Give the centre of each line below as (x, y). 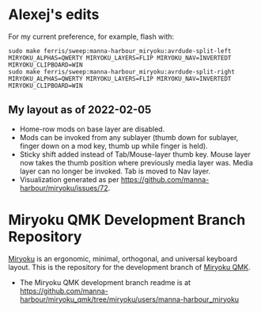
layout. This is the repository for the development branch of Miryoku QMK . (129, 267)
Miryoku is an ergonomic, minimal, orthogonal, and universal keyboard (123, 258)
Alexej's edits (54, 15)
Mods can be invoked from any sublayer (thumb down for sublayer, (129, 137)
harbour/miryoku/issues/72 (64, 188)
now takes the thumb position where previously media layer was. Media (136, 162)
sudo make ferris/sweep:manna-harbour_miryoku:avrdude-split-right (122, 72)
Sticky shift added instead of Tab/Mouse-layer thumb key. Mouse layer (135, 154)
